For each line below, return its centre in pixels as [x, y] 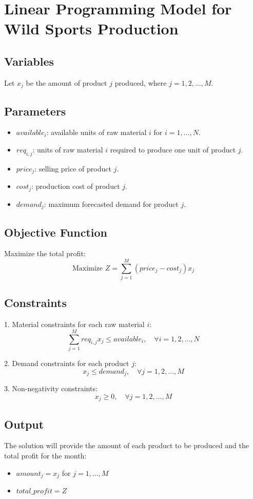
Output [24, 424]
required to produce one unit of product [173, 150]
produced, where [141, 82]
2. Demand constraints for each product [67, 363]
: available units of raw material [96, 132]
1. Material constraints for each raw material [74, 324]
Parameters [35, 111]
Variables [29, 61]
